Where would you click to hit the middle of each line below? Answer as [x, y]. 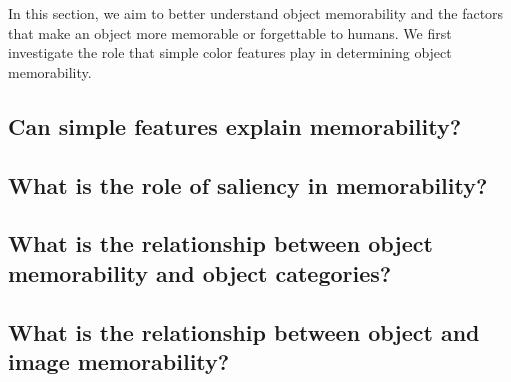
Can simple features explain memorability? [235, 125]
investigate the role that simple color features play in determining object [230, 52]
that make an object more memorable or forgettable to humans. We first [230, 32]
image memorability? [119, 360]
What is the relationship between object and [244, 331]
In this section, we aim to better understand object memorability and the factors [256, 13]
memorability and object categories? [200, 272]
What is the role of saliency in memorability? [248, 184]
